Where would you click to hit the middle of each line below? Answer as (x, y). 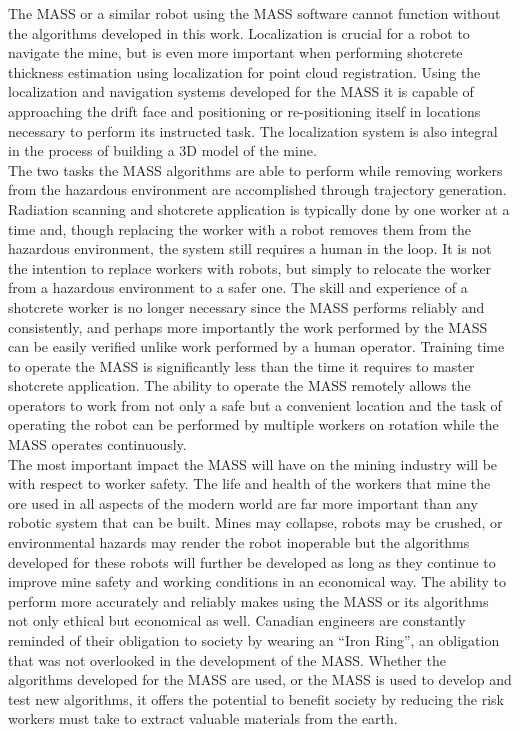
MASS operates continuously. (97, 444)
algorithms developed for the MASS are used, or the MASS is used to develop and (260, 679)
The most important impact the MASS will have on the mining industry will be (253, 463)
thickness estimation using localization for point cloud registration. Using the (244, 71)
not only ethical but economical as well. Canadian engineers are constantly (237, 620)
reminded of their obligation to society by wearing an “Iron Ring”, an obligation (254, 640)
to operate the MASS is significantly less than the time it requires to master (241, 365)
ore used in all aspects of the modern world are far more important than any (243, 502)
